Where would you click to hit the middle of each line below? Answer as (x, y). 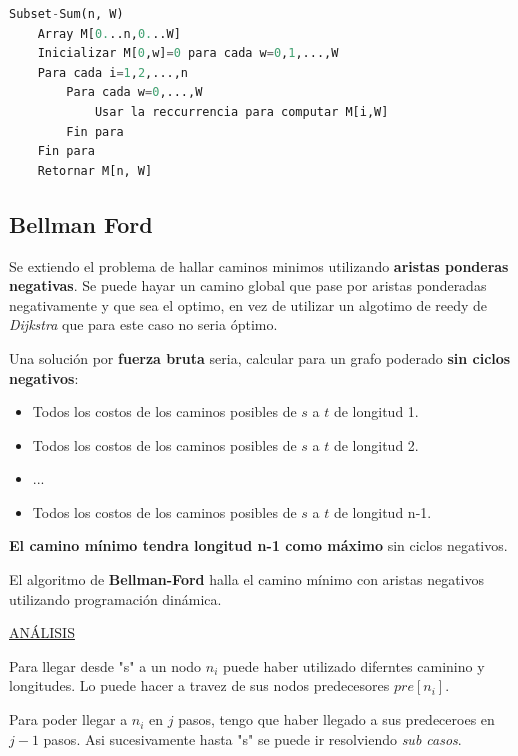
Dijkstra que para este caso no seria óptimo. (143, 324)
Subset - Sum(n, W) (66, 14)
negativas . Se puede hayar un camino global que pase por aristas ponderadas (248, 285)
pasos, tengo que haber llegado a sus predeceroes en (336, 719)
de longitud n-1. (382, 511)
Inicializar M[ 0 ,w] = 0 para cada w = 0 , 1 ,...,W (188, 53)
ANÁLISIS (42, 632)
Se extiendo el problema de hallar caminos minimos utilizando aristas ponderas (259, 265)
